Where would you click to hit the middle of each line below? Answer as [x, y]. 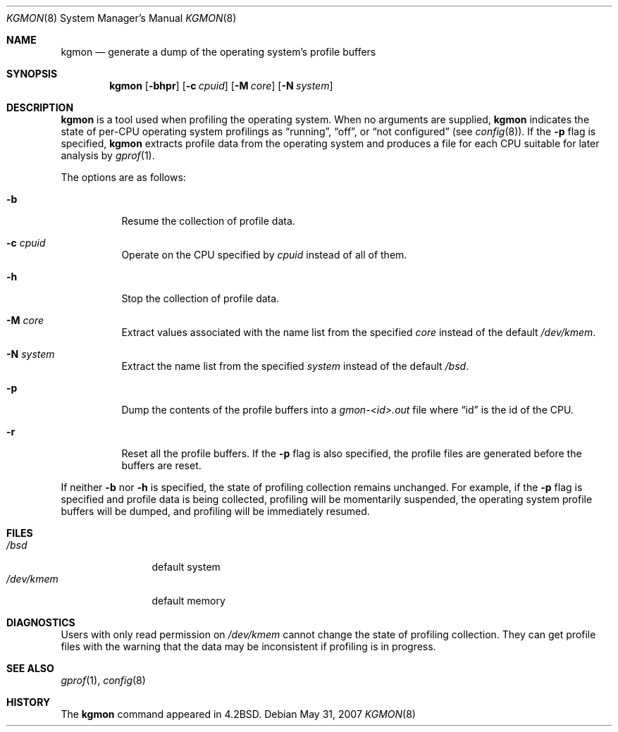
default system [186, 567]
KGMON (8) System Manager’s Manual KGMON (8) [122, 18]
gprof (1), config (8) [103, 680]
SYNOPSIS [32, 74]
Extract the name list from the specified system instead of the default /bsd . [295, 366]
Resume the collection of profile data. [208, 221]
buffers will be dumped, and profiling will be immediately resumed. [215, 511]
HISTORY [29, 702]
